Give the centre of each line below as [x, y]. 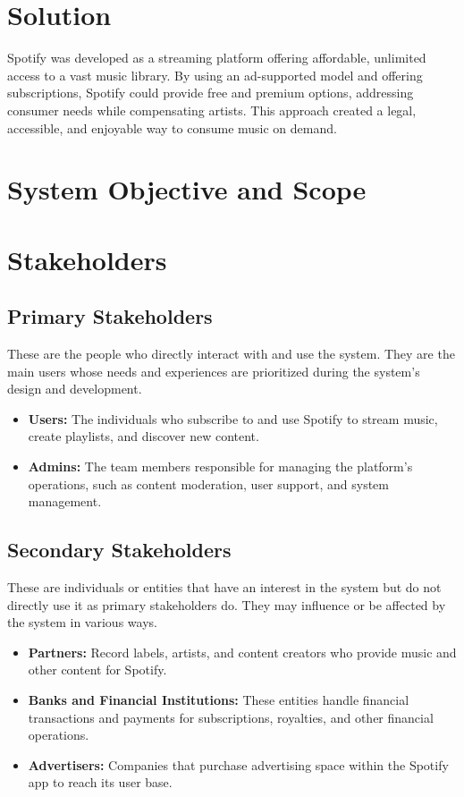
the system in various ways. [82, 622]
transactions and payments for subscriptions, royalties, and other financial [231, 717]
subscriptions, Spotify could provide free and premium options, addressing [211, 93]
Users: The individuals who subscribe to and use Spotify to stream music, [233, 418]
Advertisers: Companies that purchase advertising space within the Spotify [238, 764]
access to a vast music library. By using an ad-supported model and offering [215, 75]
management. [65, 501]
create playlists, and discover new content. [143, 436]
